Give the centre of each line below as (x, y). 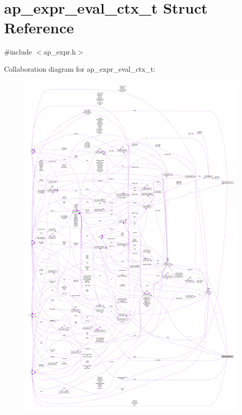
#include (18, 52)
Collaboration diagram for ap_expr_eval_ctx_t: (80, 68)
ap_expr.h (60, 52)
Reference (39, 28)
